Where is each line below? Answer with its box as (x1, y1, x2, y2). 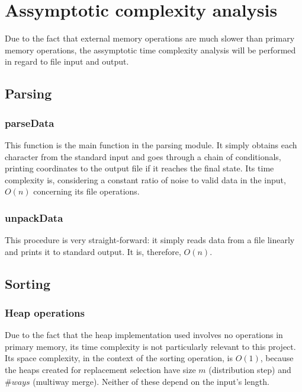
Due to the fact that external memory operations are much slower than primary (5, 32, 295, 44)
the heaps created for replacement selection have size (5, 364, 196, 376)
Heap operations (5, 305, 85, 320)
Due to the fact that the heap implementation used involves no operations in (5, 329, 283, 341)
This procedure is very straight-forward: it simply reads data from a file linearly (5, 234, 295, 246)
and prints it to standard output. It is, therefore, (5, 245, 181, 257)
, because (260, 352, 294, 364)
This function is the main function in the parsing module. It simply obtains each (5, 138, 297, 151)
